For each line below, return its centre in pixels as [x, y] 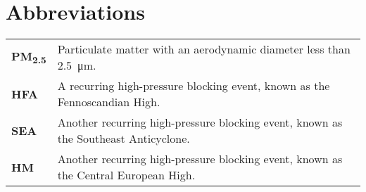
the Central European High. [126, 175]
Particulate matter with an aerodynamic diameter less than [204, 49]
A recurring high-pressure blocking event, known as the [194, 86]
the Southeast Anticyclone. [124, 139]
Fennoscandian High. [109, 102]
